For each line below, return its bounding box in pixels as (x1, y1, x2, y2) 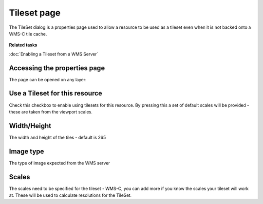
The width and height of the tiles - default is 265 (9, 134, 106, 140)
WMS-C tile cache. (9, 31, 47, 37)
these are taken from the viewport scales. (9, 109, 93, 114)
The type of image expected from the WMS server (9, 160, 111, 166)
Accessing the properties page (9, 64, 105, 72)
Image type (9, 147, 44, 155)
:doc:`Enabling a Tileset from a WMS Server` (9, 51, 98, 57)
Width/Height (9, 122, 51, 130)
